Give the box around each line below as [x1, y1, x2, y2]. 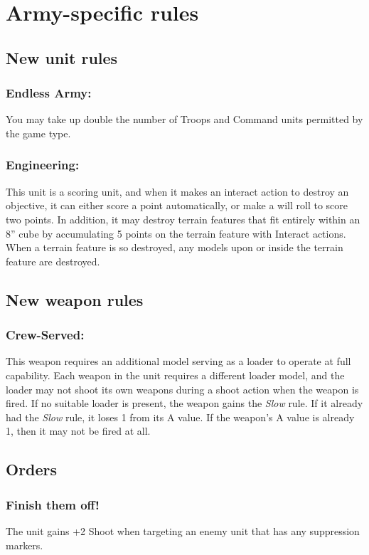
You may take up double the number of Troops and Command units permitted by [6, 112, 363, 127]
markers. [6, 537, 43, 552]
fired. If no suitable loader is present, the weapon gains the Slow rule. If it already [6, 396, 363, 411]
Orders [6, 458, 58, 480]
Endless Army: [6, 84, 92, 102]
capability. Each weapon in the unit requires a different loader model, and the [6, 367, 345, 382]
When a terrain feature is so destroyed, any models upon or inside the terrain [6, 240, 343, 255]
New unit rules [6, 46, 118, 68]
